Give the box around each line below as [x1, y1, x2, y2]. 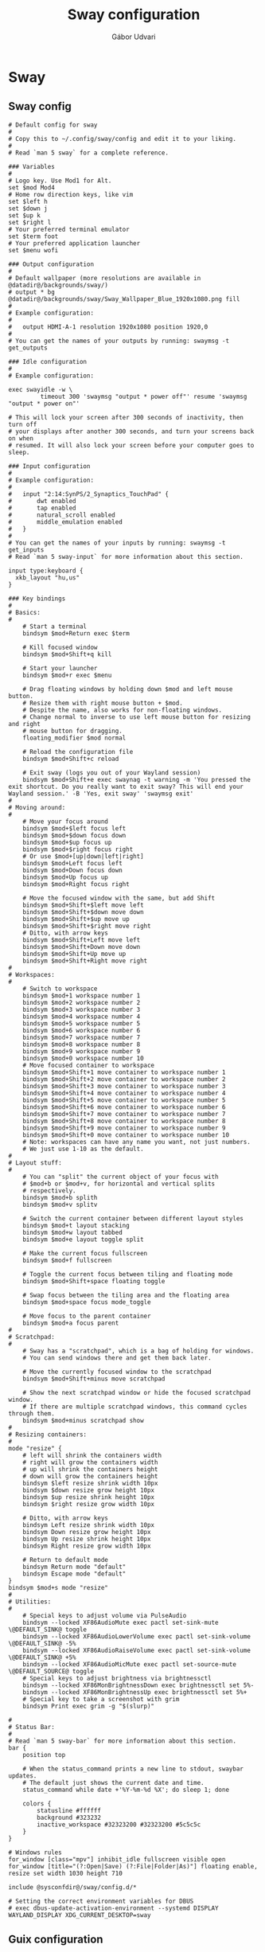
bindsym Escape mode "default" [22, 1570, 127, 1578]
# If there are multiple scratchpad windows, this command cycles [22, 1403, 247, 1411]
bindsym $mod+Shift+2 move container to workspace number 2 [22, 1075, 226, 1083]
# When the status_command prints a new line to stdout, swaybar [22, 1765, 244, 1773]
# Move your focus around [22, 818, 109, 826]
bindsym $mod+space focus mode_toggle [22, 1298, 151, 1306]
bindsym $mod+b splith [22, 1193, 98, 1201]
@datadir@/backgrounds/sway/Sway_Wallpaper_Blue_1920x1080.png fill [8, 295, 240, 303]
